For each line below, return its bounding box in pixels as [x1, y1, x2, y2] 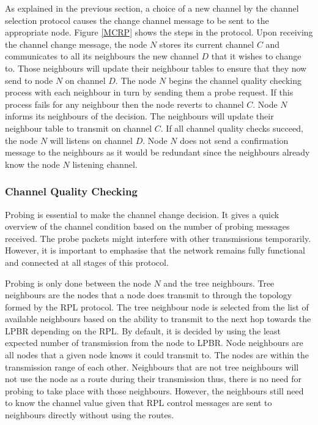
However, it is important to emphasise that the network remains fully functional [5, 244, 305, 257]
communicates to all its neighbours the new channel [5, 50, 199, 62]
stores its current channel [159, 37, 254, 50]
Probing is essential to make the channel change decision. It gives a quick [5, 208, 279, 220]
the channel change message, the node [5, 37, 147, 50]
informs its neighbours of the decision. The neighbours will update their [5, 110, 274, 122]
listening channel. [72, 157, 138, 170]
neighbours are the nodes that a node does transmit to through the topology [5, 288, 292, 301]
